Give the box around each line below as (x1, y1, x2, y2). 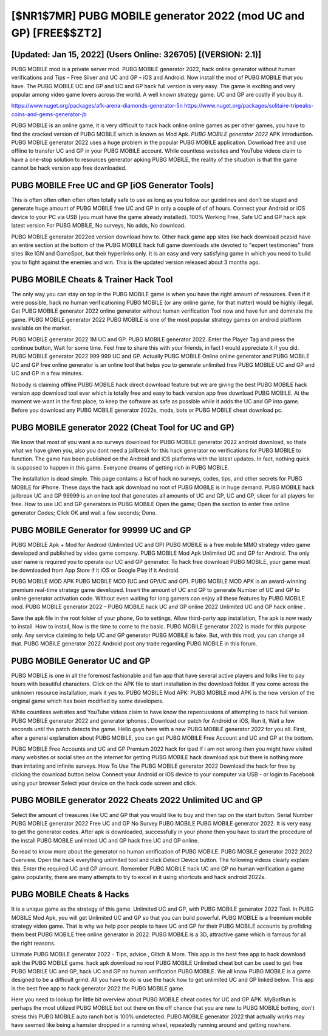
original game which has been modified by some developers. (11, 697, 164, 705)
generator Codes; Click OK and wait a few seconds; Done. (11, 509, 157, 516)
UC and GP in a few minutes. (11, 370, 83, 377)
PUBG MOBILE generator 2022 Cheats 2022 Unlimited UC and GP (11, 795, 263, 805)
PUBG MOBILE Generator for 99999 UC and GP (11, 525, 191, 535)
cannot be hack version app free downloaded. (11, 164, 127, 172)
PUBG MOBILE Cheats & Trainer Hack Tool (11, 274, 173, 285)
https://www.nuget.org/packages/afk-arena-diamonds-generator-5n (11, 102, 183, 110)
